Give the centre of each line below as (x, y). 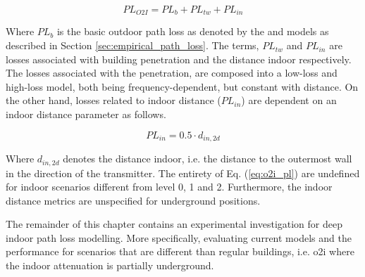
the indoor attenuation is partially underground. (110, 265)
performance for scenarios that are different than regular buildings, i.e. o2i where (180, 251)
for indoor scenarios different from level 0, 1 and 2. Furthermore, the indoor (169, 187)
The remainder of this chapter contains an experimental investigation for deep (174, 224)
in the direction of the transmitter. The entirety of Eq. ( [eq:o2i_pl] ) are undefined (183, 173)
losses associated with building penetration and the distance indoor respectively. (179, 59)
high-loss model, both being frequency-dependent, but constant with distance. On (182, 86)
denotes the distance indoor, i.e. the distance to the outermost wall (208, 159)
